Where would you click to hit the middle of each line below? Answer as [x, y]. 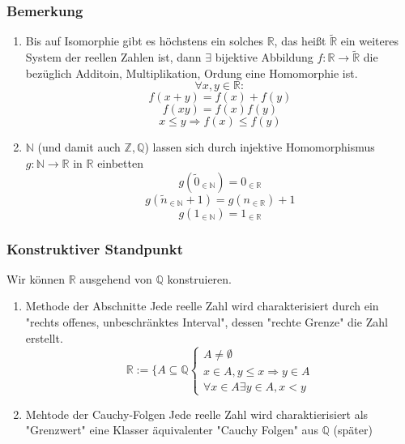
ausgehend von [116, 278]
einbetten [120, 163]
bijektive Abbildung [264, 57]
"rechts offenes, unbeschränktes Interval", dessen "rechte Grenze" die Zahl [207, 322]
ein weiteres [369, 41]
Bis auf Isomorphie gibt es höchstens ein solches [144, 41]
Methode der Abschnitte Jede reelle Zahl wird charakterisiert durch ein [202, 306]
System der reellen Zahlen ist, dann [113, 57]
